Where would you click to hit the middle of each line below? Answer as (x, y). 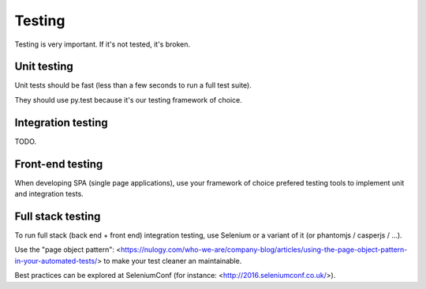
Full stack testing (58, 216)
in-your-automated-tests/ (56, 261)
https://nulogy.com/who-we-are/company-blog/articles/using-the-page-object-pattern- (264, 250)
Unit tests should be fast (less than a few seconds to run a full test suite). (133, 85)
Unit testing (44, 67)
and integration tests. (49, 194)
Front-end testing (59, 164)
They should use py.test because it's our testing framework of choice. (128, 99)
